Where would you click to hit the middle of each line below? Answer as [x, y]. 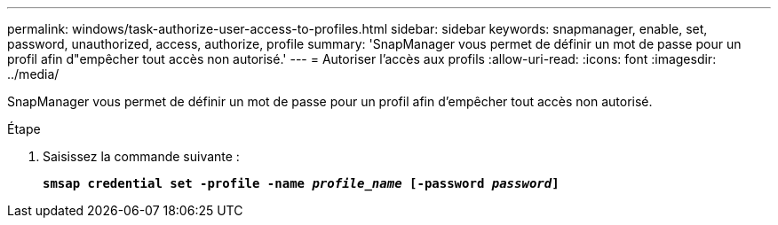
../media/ [33, 74]
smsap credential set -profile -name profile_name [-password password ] [301, 183]
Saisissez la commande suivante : [141, 156]
